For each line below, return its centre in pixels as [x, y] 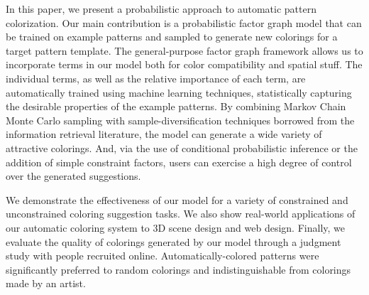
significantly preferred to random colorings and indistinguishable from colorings [178, 269]
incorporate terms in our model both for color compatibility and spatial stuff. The [184, 64]
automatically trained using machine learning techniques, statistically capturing [179, 92]
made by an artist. [46, 283]
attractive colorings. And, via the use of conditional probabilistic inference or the [182, 147]
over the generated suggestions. [73, 176]
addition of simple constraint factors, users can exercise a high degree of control [179, 162]
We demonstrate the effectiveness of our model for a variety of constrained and [177, 199]
